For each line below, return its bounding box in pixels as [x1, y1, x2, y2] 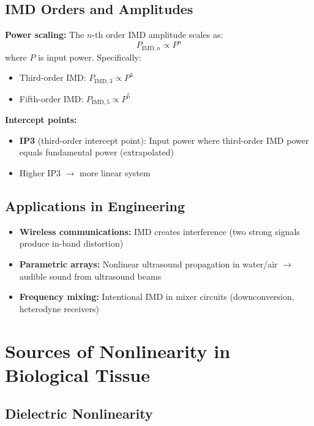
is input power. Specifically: [38, 50, 141, 63]
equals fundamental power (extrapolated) [19, 146, 174, 159]
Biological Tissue [5, 362, 151, 387]
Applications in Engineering [5, 196, 185, 215]
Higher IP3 [19, 166, 61, 179]
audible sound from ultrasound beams [19, 269, 162, 282]
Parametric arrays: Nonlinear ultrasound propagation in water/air [19, 258, 278, 271]
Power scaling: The [5, 28, 84, 41]
